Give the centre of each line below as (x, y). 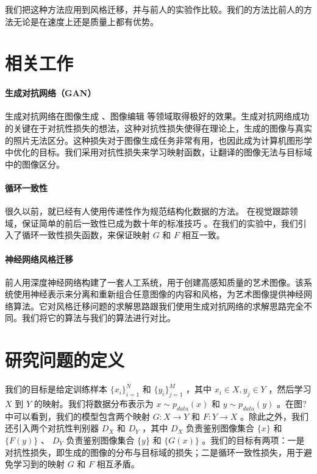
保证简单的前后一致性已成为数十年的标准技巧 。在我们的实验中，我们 (160, 223)
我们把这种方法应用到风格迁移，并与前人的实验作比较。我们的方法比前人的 (154, 9)
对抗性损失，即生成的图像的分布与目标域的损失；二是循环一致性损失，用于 (154, 452)
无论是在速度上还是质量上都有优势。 (86, 21)
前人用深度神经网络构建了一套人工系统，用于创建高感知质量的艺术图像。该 (154, 282)
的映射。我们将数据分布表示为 (94, 403)
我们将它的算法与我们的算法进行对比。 (98, 318)
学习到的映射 (39, 464)
